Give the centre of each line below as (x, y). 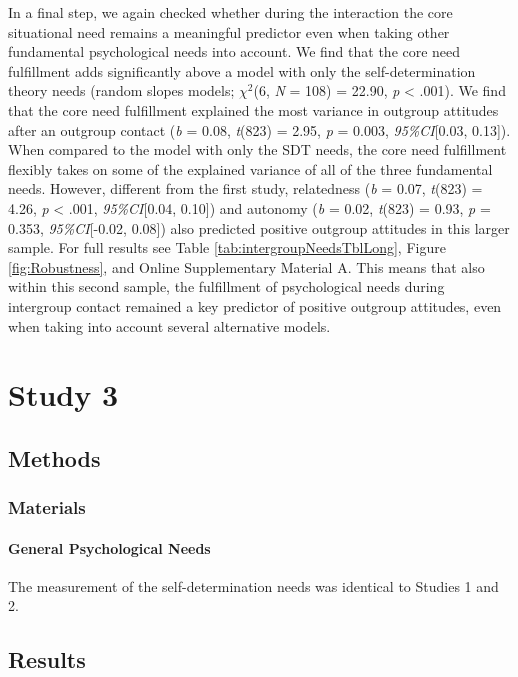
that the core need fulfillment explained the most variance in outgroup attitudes (253, 109)
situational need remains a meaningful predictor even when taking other (229, 31)
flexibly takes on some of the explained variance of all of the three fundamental (250, 168)
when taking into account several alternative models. (169, 325)
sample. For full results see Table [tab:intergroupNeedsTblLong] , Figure (227, 247)
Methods (54, 457)
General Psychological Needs (109, 547)
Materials (47, 507)
